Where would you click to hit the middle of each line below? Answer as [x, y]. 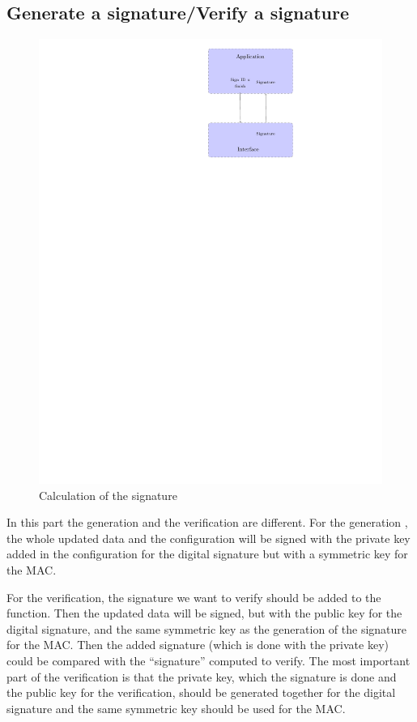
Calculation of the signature [108, 495]
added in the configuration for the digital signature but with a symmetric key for [207, 554]
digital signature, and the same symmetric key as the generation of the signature [207, 628]
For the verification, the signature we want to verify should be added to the [194, 597]
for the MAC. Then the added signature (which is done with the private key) [198, 645]
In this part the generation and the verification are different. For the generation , [207, 522]
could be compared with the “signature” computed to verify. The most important [208, 661]
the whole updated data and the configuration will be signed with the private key [208, 538]
